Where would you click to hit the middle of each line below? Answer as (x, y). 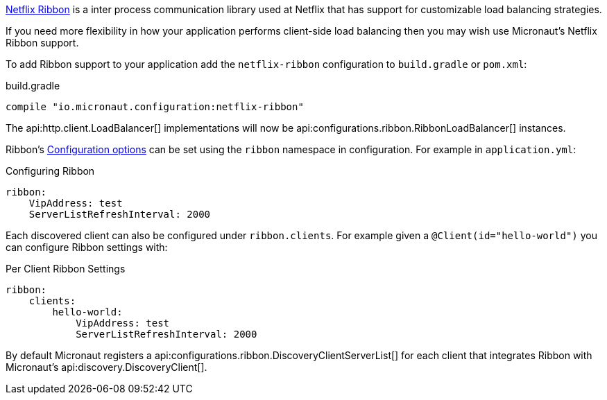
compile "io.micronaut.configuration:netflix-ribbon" (155, 107)
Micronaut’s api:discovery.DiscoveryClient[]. (106, 367)
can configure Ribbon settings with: (87, 247)
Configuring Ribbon (50, 171)
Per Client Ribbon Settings (66, 269)
